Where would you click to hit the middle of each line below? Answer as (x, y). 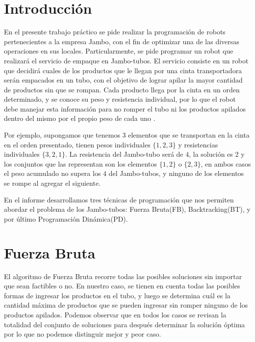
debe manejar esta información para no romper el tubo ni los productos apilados (125, 108)
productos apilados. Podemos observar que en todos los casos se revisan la (115, 314)
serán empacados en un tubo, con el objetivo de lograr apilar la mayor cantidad (123, 80)
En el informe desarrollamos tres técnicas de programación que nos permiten (119, 199)
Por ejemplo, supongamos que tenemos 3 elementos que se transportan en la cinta (127, 135)
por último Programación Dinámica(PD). (66, 218)
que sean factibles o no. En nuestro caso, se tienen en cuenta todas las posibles (122, 286)
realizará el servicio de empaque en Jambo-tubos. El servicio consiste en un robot (126, 60)
